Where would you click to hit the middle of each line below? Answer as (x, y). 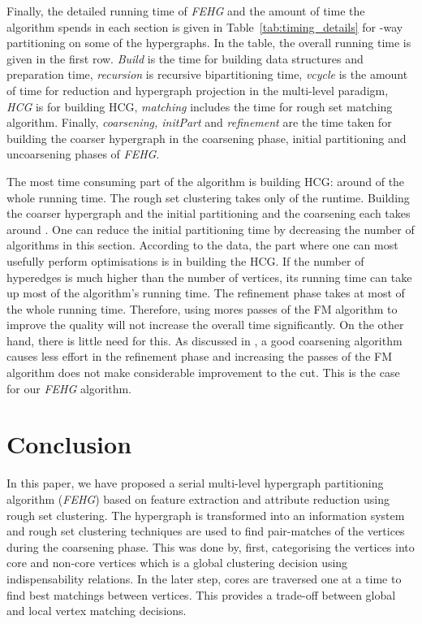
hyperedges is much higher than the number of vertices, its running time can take (209, 277)
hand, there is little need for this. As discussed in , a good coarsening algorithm (205, 340)
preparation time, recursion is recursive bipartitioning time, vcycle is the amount (207, 74)
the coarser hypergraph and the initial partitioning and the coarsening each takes (209, 213)
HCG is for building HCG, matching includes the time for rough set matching (200, 106)
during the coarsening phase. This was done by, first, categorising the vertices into (211, 546)
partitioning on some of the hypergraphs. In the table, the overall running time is (209, 43)
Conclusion (69, 444)
